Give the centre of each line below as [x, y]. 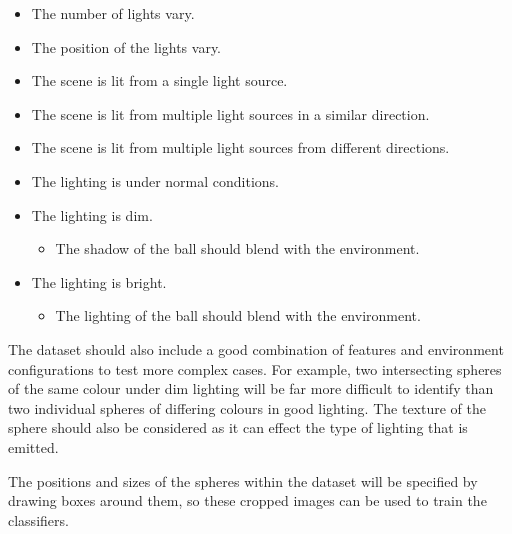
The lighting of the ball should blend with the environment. [238, 315]
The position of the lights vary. [126, 46]
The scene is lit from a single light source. [159, 80]
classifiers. [38, 519]
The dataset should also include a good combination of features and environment [256, 348]
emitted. [33, 446]
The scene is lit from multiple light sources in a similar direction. [230, 113]
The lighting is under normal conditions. [155, 180]
